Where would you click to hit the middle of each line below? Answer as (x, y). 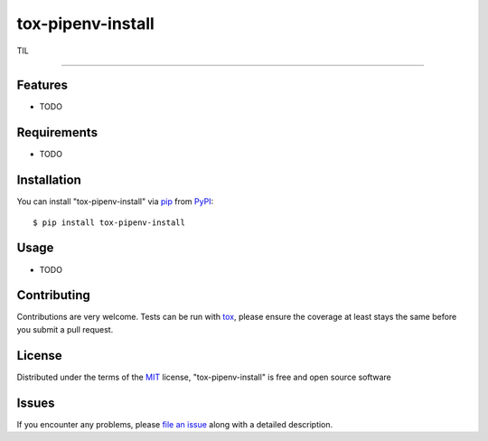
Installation (49, 180)
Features (42, 85)
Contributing (53, 295)
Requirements (57, 132)
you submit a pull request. (65, 329)
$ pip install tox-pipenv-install (109, 222)
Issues (36, 403)
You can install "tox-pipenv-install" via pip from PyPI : (115, 202)
